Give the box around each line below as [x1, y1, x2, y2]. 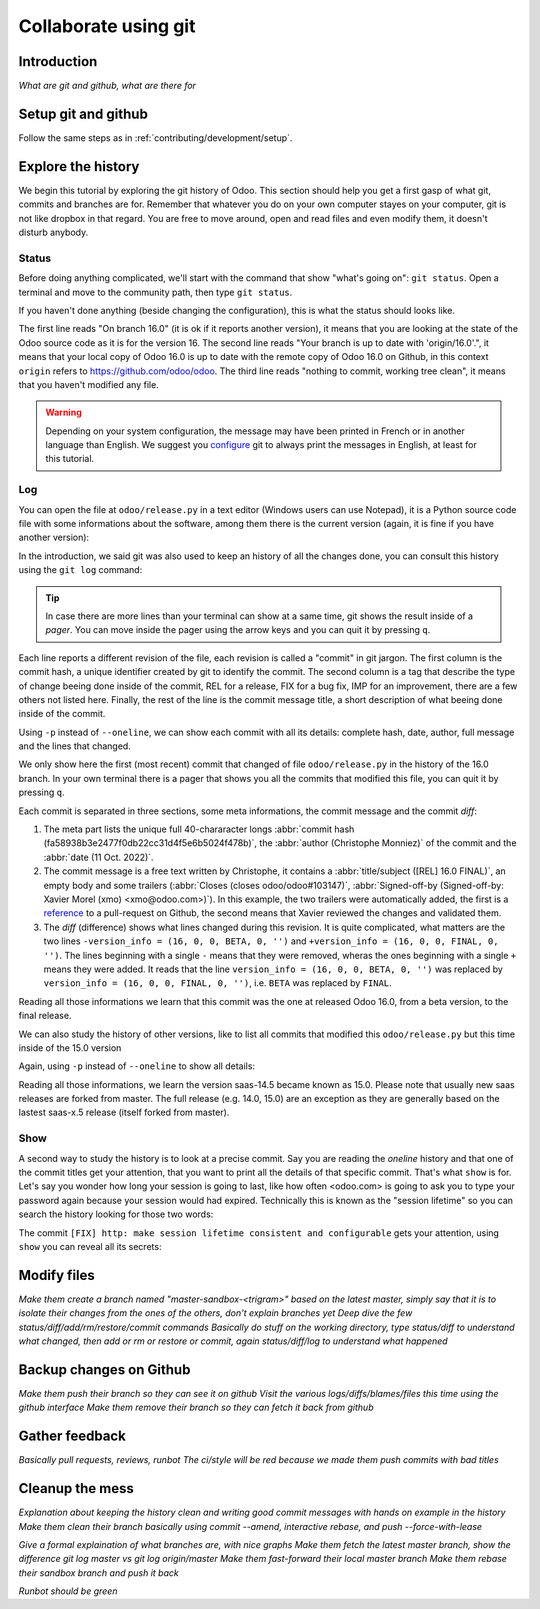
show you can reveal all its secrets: [18, 1240, 162, 1252]
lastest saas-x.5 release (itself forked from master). [18, 1106, 230, 1119]
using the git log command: [18, 564, 143, 576]
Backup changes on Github [18, 1361, 191, 1378]
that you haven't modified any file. [18, 378, 159, 390]
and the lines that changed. [18, 740, 132, 752]
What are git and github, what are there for [18, 80, 197, 92]
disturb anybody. [18, 226, 89, 239]
